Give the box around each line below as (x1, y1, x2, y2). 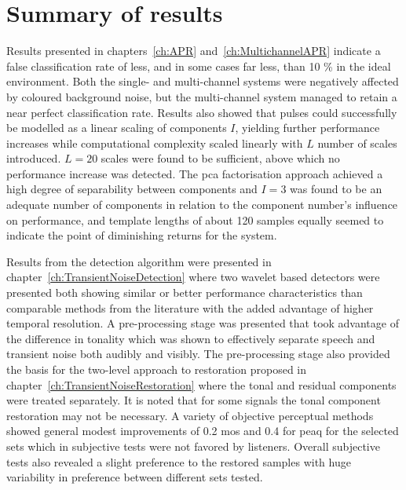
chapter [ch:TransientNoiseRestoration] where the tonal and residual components (6, 376, 397, 393)
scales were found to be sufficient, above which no (101, 150, 340, 166)
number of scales (317, 134, 397, 151)
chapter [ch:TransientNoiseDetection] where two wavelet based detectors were (6, 269, 380, 285)
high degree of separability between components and (6, 181, 258, 197)
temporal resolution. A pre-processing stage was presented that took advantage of (6, 315, 399, 331)
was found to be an (290, 181, 382, 197)
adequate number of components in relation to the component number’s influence (6, 196, 398, 213)
